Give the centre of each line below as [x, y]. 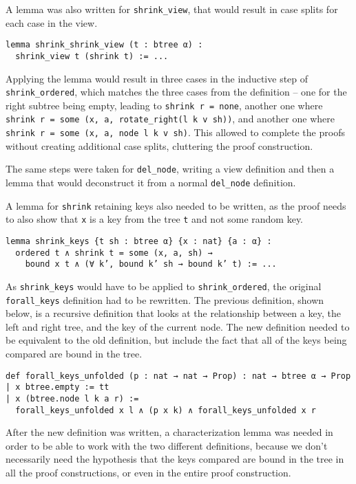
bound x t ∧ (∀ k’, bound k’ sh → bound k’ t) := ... [151, 264]
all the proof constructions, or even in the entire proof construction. [148, 473]
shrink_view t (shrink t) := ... [92, 56]
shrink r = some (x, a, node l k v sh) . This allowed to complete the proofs [175, 132]
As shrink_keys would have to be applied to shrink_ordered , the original [164, 286]
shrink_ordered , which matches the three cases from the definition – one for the [176, 92]
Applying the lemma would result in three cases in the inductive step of [157, 78]
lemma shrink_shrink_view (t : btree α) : [104, 45]
